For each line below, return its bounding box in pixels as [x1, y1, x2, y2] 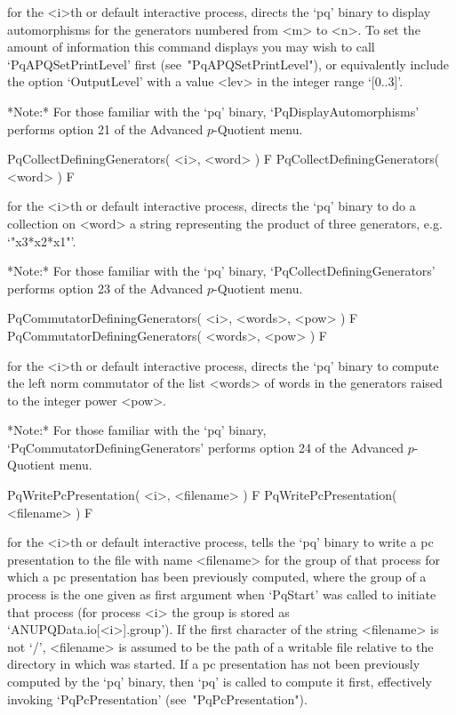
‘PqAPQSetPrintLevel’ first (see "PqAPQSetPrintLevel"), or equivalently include [7, 54, 449, 73]
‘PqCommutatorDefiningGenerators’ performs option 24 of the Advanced [7, 438, 404, 456]
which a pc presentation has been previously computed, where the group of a [7, 567, 427, 586]
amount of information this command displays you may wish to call [7, 37, 375, 56]
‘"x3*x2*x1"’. [7, 231, 76, 250]
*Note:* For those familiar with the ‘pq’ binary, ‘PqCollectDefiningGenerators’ [7, 261, 436, 280]
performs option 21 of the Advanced [7, 119, 204, 138]
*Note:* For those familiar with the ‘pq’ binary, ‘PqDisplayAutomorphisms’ [7, 101, 420, 120]
